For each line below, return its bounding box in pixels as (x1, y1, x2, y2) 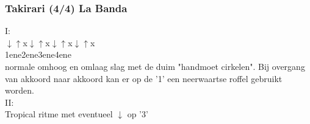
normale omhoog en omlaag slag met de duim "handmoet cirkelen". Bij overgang (5, 60, 305, 72)
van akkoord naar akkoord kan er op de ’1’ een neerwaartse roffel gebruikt (5, 72, 283, 84)
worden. (5, 84, 34, 97)
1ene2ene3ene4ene (5, 48, 71, 61)
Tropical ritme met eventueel (5, 108, 113, 120)
